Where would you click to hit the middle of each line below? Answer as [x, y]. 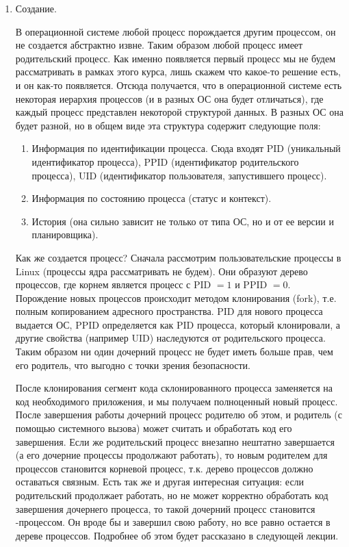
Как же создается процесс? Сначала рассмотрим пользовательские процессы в [178, 257]
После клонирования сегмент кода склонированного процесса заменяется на [174, 388]
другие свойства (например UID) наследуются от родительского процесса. [170, 338]
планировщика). [65, 234]
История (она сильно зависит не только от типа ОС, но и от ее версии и [183, 221]
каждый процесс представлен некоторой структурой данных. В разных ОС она [180, 112]
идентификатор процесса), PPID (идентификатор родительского [165, 161]
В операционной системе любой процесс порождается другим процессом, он [176, 31]
